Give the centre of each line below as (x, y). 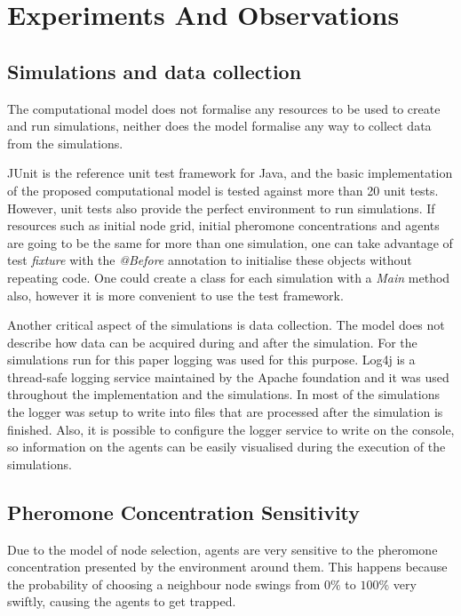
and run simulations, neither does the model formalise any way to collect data (219, 126)
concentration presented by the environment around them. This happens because (227, 567)
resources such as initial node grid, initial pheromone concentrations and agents (223, 225)
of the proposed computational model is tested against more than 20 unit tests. (223, 190)
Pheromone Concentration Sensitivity (184, 512)
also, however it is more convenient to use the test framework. (175, 295)
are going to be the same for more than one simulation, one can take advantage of (230, 242)
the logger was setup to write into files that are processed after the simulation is (225, 412)
